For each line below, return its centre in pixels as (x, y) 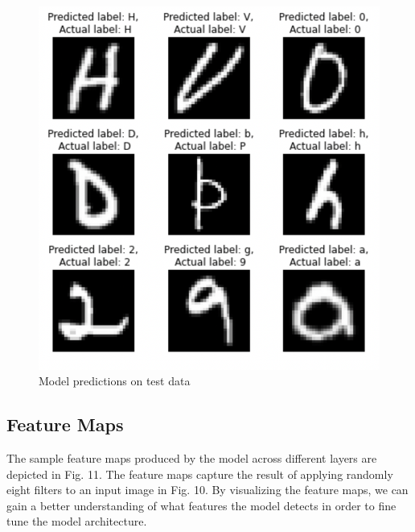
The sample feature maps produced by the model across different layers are (192, 458)
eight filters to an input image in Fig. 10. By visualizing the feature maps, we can (207, 490)
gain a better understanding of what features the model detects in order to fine (201, 505)
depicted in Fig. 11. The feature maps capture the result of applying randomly (200, 474)
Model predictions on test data (115, 381)
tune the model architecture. (77, 521)
